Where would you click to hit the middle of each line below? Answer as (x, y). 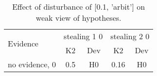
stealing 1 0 (83, 36)
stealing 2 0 (130, 36)
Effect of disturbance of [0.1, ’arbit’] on (79, 7)
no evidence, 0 (32, 64)
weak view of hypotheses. (78, 18)
